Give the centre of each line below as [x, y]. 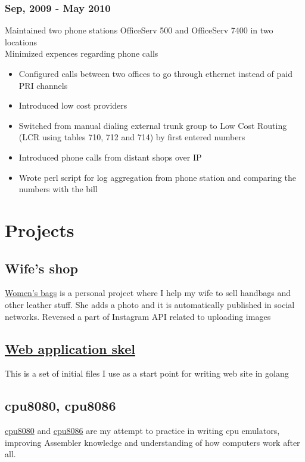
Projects [40, 230]
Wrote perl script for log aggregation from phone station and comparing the [157, 177]
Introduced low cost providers [73, 105]
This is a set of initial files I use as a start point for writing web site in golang [147, 373]
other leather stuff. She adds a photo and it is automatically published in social [150, 304]
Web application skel [70, 348]
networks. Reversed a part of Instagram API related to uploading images [138, 316]
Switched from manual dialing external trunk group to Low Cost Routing [153, 125]
